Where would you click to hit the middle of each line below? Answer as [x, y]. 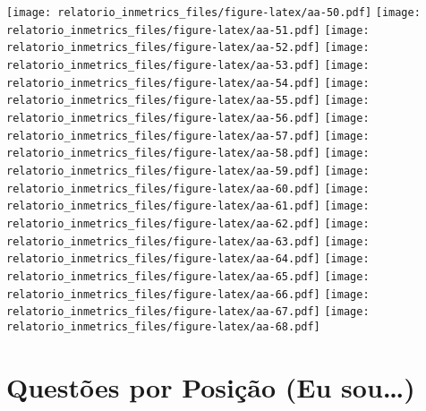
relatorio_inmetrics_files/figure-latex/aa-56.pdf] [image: [188, 118]
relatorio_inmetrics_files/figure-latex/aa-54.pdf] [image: [188, 83]
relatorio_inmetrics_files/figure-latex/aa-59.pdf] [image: [188, 171]
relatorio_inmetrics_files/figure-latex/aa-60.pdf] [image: [188, 188]
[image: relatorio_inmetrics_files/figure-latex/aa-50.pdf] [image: [213, 13]
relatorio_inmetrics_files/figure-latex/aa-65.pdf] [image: [188, 276]
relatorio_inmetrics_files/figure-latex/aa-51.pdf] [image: [188, 30]
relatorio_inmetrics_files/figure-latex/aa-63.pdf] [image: [188, 241]
